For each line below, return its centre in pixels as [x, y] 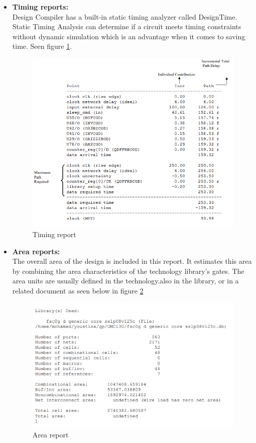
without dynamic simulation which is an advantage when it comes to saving [129, 36]
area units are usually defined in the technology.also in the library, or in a [125, 281]
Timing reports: [40, 7]
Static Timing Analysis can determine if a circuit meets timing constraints [127, 26]
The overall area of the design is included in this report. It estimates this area [132, 261]
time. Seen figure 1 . [42, 46]
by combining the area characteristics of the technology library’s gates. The [128, 271]
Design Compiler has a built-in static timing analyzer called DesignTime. [125, 16]
